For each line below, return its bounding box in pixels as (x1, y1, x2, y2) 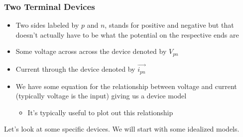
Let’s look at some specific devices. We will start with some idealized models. (4, 124, 240, 134)
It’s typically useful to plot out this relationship (27, 107, 173, 117)
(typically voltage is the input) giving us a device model (15, 91, 187, 101)
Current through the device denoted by (15, 64, 135, 74)
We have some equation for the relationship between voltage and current (15, 81, 237, 91)
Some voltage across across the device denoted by (15, 46, 167, 56)
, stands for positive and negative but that (105, 20, 234, 30)
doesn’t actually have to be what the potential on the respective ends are (15, 29, 239, 40)
